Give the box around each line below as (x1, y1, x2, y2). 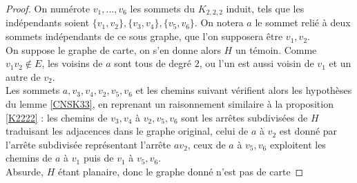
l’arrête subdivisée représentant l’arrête (6, 137, 171, 151)
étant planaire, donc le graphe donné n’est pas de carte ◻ (57, 164, 304, 178)
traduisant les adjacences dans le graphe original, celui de (6, 124, 249, 138)
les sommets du (130, 1, 195, 15)
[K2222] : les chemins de (6, 110, 108, 124)
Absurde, (6, 164, 44, 178)
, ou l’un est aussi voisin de (199, 56, 314, 70)
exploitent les (269, 137, 326, 151)
